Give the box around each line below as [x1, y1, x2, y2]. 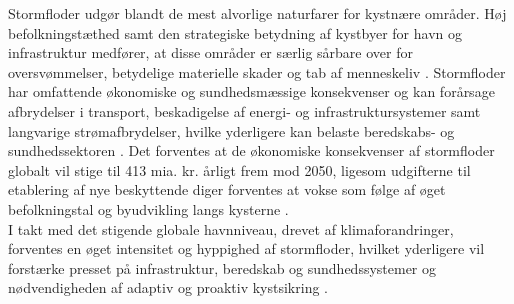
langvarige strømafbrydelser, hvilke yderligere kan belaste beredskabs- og [8, 120, 455, 141]
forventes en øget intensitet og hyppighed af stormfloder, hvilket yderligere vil [8, 238, 485, 259]
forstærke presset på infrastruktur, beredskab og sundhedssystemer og [8, 257, 437, 278]
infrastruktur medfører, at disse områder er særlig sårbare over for [8, 42, 413, 63]
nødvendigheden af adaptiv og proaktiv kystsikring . [8, 277, 328, 298]
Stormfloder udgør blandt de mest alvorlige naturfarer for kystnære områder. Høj [8, 3, 507, 23]
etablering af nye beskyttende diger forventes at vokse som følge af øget [8, 179, 446, 200]
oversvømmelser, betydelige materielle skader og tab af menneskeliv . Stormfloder [8, 61, 506, 82]
